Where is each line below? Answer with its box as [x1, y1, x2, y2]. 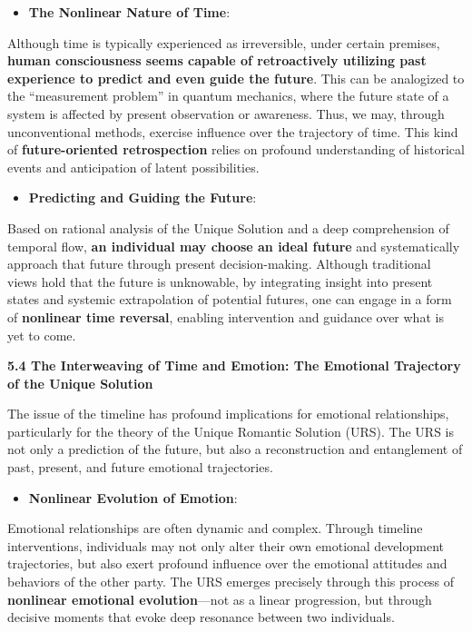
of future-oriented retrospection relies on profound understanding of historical [7, 140, 465, 159]
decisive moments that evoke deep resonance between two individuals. [7, 607, 395, 627]
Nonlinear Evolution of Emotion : [28, 488, 238, 507]
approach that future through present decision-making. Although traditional [7, 254, 431, 273]
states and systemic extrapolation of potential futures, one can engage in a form [7, 290, 452, 309]
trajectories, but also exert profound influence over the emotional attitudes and [7, 554, 447, 573]
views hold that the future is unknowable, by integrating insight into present [7, 272, 433, 291]
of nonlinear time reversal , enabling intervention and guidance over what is [7, 307, 444, 326]
